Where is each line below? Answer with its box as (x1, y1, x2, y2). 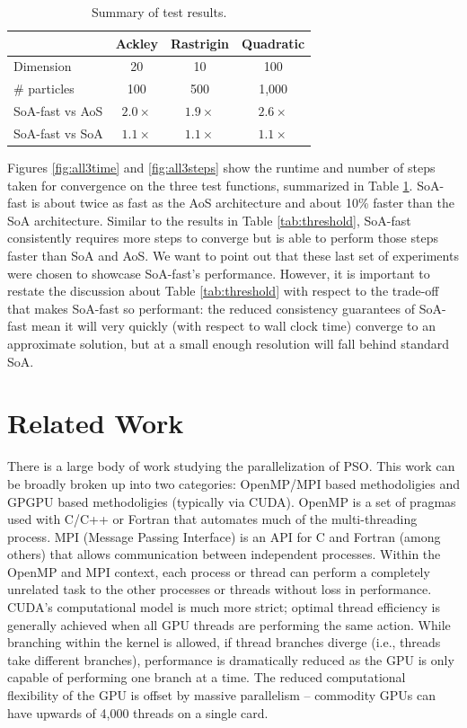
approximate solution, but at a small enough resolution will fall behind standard (7, 334, 450, 352)
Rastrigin (170, 33, 230, 52)
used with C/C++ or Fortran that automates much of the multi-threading (7, 510, 418, 528)
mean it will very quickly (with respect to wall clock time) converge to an (31, 316, 436, 335)
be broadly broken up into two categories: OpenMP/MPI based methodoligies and (7, 474, 460, 493)
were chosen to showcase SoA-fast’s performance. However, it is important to (7, 263, 430, 282)
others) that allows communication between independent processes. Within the (7, 545, 441, 564)
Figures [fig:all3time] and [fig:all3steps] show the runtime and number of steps (7, 158, 436, 177)
